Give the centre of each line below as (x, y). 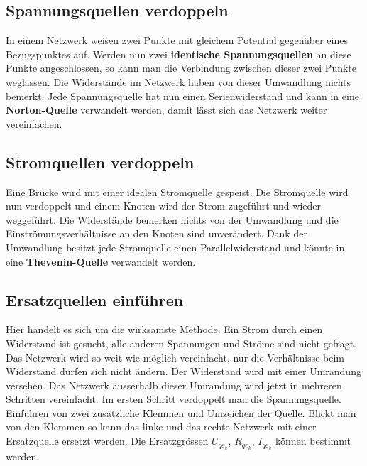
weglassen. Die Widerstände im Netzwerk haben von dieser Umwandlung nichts (178, 81)
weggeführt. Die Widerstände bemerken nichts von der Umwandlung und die (172, 219)
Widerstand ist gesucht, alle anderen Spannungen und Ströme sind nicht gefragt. (181, 343)
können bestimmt (313, 441)
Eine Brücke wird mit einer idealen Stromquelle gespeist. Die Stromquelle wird (177, 191)
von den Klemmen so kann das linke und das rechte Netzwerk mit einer (161, 427)
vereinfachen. (34, 123)
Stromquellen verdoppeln (100, 162)
